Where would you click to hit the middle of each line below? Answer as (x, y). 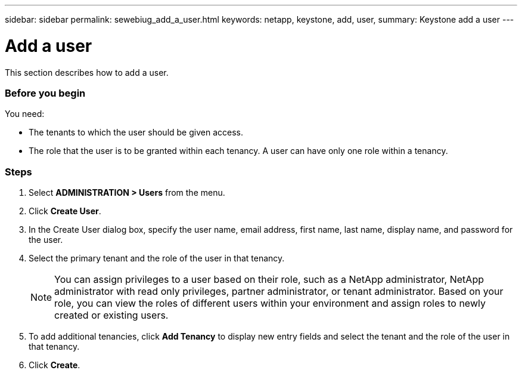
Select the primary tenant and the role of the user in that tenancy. (157, 258)
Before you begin (45, 93)
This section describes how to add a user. (87, 72)
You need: (25, 114)
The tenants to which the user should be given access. (136, 132)
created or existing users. (111, 315)
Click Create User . (65, 211)
